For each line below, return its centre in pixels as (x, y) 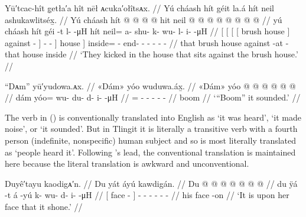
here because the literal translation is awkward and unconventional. (127, 163)
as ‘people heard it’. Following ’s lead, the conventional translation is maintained (150, 152)
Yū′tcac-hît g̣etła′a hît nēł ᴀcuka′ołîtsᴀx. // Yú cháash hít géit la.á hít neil (139, 8)
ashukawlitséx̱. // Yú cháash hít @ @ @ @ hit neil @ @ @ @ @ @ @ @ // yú (144, 19)
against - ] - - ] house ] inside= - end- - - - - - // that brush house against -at (144, 42)
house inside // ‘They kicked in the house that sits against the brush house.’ (160, 54)
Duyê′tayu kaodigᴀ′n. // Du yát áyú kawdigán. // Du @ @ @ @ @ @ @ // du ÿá (151, 183)
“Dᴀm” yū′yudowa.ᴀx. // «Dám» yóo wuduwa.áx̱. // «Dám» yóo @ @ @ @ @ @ (150, 85)
